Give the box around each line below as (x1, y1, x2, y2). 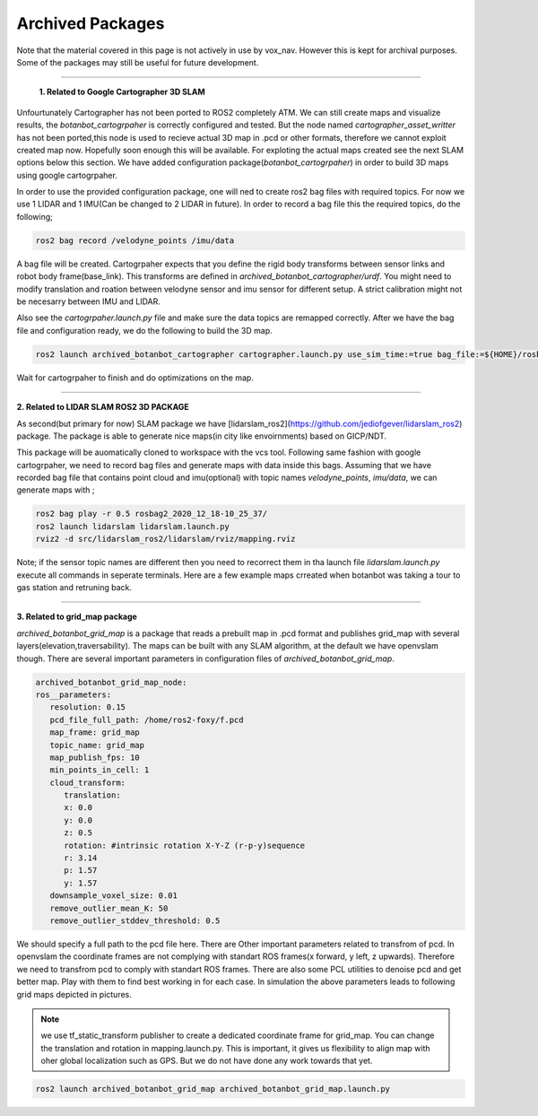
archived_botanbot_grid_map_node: (35, 677, 187, 687)
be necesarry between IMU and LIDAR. (16, 296, 161, 307)
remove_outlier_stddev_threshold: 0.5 (49, 915, 221, 926)
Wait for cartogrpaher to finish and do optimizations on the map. (16, 372, 255, 383)
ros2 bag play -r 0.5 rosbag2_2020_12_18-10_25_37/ (35, 509, 268, 519)
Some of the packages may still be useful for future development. (16, 57, 259, 67)
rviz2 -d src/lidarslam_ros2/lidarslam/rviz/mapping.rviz (35, 534, 296, 545)
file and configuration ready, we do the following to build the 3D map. (16, 325, 273, 336)
